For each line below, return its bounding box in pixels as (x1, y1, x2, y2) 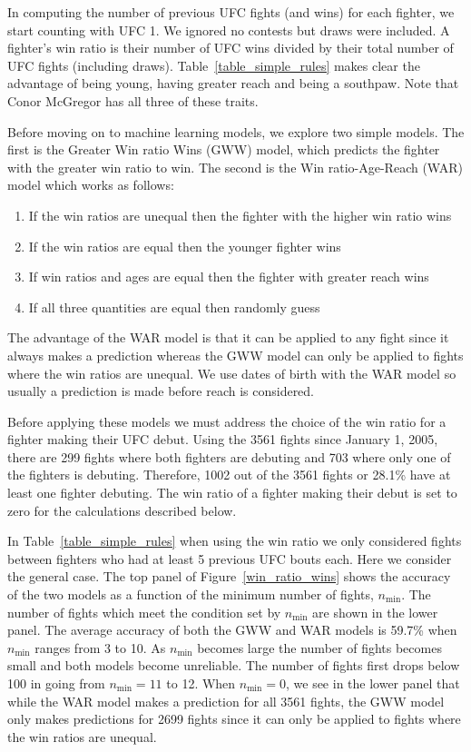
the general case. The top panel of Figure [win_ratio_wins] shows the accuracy (7, 567, 451, 586)
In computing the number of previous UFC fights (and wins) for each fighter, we (7, 3, 455, 21)
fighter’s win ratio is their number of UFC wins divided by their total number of (7, 38, 454, 57)
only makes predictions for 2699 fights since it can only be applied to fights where (7, 709, 461, 728)
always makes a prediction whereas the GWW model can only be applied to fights (7, 345, 464, 364)
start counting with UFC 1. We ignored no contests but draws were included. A (7, 20, 450, 39)
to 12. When (166, 674, 236, 692)
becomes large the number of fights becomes (197, 638, 442, 657)
